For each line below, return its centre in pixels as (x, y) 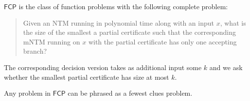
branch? (35, 51)
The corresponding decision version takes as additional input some (103, 67)
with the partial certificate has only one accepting (162, 41)
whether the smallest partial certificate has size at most (87, 77)
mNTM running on (52, 41)
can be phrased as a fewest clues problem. (130, 93)
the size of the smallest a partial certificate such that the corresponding (130, 32)
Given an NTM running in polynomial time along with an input (119, 22)
